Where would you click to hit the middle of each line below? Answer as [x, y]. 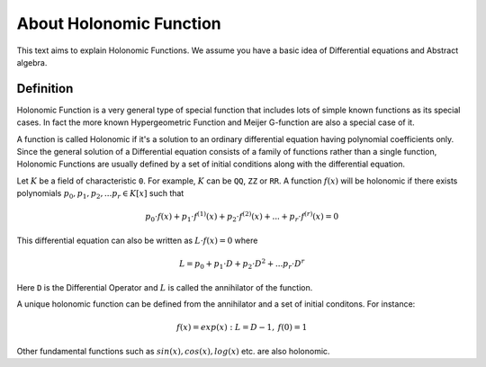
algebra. [32, 62]
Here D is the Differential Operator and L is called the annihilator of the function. [165, 287]
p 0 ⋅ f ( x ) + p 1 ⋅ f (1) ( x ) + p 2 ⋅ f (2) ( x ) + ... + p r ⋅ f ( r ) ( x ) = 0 [242, 217]
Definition [45, 89]
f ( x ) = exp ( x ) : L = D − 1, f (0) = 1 [242, 327]
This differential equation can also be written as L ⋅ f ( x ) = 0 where [137, 240]
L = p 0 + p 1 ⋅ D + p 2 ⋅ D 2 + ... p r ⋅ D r [242, 264]
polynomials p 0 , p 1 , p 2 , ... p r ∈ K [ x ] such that [100, 194]
